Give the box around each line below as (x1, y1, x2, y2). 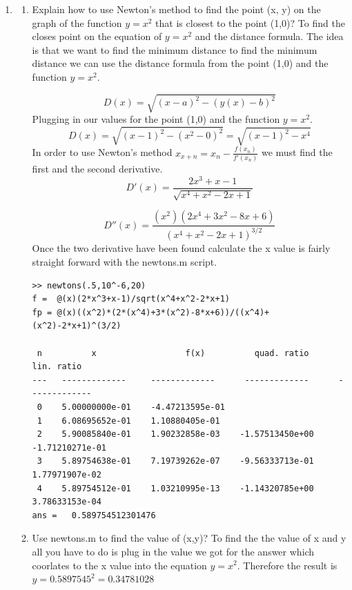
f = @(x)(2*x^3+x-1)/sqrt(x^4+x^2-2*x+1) (32, 294, 230, 304)
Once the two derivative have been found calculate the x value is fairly (32, 241, 331, 255)
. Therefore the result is (237, 558, 338, 572)
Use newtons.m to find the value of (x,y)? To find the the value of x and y (32, 531, 346, 545)
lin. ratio (32, 362, 82, 372)
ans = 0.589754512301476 (32, 510, 156, 520)
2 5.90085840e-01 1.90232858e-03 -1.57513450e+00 (37, 429, 314, 440)
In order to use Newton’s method (32, 145, 173, 159)
